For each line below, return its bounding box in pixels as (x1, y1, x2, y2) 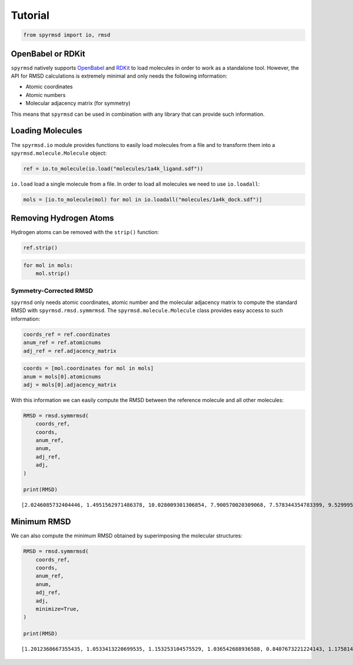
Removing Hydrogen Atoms (11, 213, 114, 223)
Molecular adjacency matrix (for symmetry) (25, 100, 131, 107)
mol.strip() (35, 270, 71, 277)
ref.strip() (23, 245, 58, 251)
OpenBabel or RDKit (11, 49, 85, 59)
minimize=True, (35, 606, 79, 613)
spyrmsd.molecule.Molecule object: (11, 149, 107, 156)
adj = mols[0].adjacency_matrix (23, 381, 117, 388)
